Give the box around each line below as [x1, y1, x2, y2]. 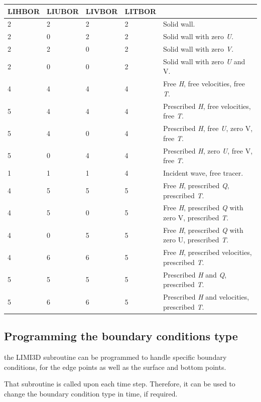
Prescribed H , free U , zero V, [163, 123, 253, 133]
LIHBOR [8, 6, 40, 16]
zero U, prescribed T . [163, 234, 229, 245]
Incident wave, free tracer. [163, 168, 243, 178]
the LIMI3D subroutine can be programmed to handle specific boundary [4, 351, 227, 362]
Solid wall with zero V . [163, 44, 234, 54]
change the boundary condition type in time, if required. [4, 388, 178, 398]
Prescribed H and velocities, [163, 292, 249, 302]
